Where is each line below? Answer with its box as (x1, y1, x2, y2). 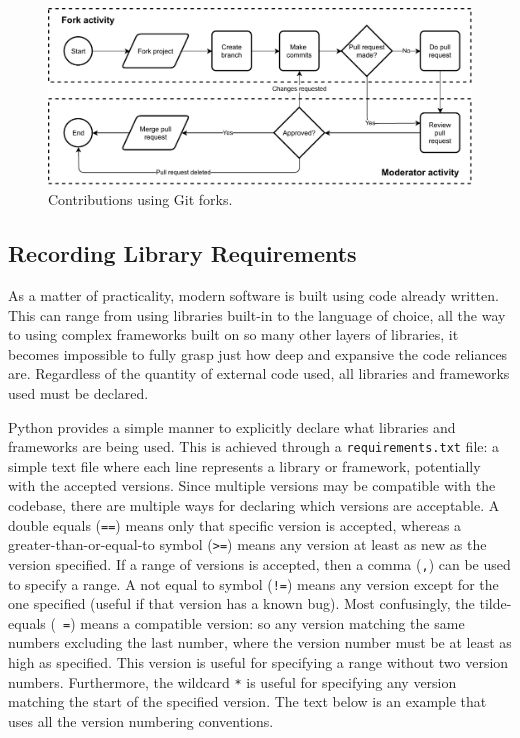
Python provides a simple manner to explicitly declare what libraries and (8, 416, 456, 437)
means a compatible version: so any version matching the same (80, 612, 465, 633)
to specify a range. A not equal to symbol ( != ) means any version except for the (8, 573, 499, 594)
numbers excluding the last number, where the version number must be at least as (8, 632, 512, 653)
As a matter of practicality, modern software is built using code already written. (8, 285, 499, 306)
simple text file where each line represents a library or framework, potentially (8, 455, 481, 476)
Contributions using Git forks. (48, 189, 233, 210)
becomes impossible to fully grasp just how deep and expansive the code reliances (8, 343, 508, 364)
